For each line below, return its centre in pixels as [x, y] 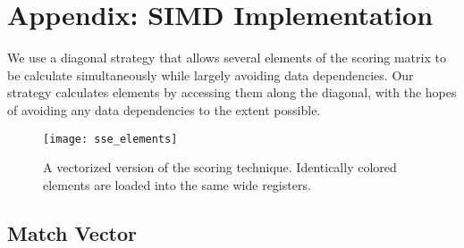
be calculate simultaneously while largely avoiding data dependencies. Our [211, 74]
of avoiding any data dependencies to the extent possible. [164, 109]
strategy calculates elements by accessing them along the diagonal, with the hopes [232, 92]
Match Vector [72, 232]
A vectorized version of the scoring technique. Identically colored [220, 167]
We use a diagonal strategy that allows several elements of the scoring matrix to [227, 58]
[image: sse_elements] [110, 139]
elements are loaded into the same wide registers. [177, 184]
